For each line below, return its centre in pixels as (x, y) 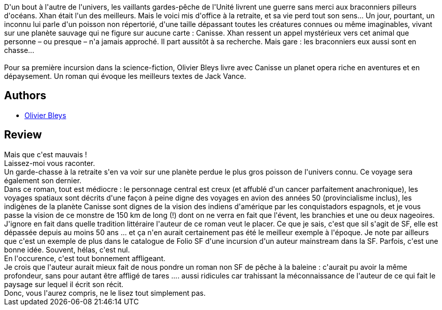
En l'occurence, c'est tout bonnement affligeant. (85, 258)
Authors (25, 96)
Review (23, 135)
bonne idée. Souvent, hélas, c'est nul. (67, 249)
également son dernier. (43, 180)
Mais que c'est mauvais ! (46, 154)
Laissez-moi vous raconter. (50, 163)
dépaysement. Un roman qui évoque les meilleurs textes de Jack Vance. (125, 76)
